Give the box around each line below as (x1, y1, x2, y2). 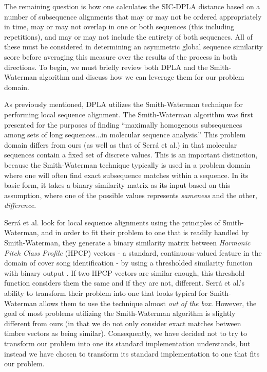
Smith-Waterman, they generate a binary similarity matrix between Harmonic (4, 237, 251, 248)
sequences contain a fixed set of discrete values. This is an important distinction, (4, 149, 258, 160)
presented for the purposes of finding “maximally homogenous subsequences (4, 119, 242, 130)
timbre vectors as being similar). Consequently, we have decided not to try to (4, 328, 247, 339)
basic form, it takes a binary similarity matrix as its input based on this (4, 180, 231, 190)
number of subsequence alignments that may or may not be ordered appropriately (4, 11, 262, 22)
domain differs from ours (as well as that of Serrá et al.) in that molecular (4, 139, 237, 150)
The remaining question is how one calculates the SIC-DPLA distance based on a (4, 1, 260, 11)
